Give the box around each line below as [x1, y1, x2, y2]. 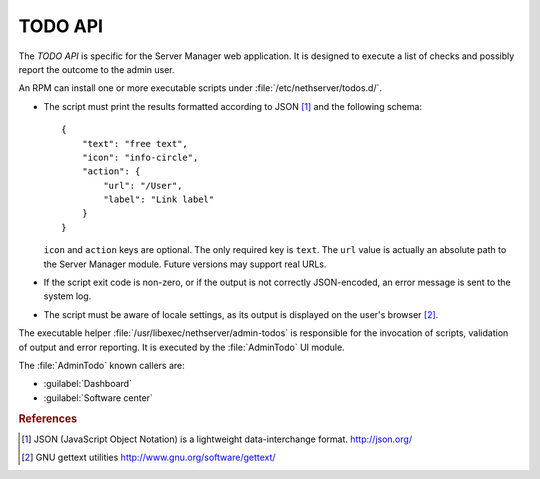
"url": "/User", [103, 180, 183, 191]
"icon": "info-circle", [81, 151, 199, 163]
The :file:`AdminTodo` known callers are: [18, 359, 185, 371]
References [18, 411, 78, 425]
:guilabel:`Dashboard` [43, 378, 132, 390]
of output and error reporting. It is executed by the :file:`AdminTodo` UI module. [18, 341, 345, 353]
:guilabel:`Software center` [43, 391, 154, 404]
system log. [43, 290, 92, 302]
